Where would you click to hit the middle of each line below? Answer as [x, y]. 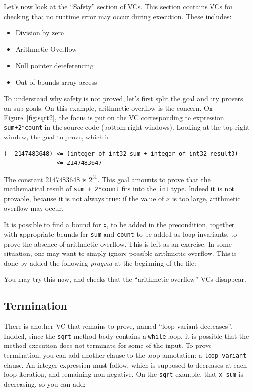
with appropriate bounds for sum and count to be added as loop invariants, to [121, 234]
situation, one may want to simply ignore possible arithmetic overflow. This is [120, 253]
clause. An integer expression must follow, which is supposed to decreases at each [126, 364]
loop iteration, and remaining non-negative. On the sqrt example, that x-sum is [124, 374]
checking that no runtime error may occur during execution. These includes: [118, 16]
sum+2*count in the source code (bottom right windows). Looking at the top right [127, 127]
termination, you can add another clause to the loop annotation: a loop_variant [125, 355]
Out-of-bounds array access [56, 81]
